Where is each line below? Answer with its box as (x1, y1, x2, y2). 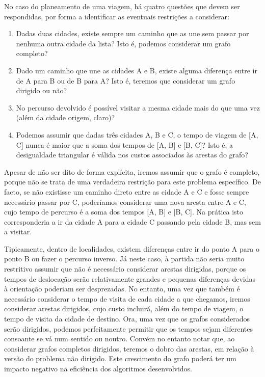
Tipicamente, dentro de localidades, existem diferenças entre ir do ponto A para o (4, 243, 259, 254)
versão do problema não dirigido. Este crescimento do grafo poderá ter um (4, 353, 236, 364)
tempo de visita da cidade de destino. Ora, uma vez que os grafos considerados (4, 313, 250, 324)
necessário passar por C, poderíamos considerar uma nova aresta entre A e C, (4, 196, 246, 207)
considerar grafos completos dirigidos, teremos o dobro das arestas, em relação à (4, 343, 254, 354)
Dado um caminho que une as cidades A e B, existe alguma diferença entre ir (16, 65, 257, 75)
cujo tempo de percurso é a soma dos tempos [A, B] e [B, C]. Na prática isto (4, 206, 244, 217)
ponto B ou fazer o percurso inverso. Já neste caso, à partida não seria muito (4, 253, 245, 264)
